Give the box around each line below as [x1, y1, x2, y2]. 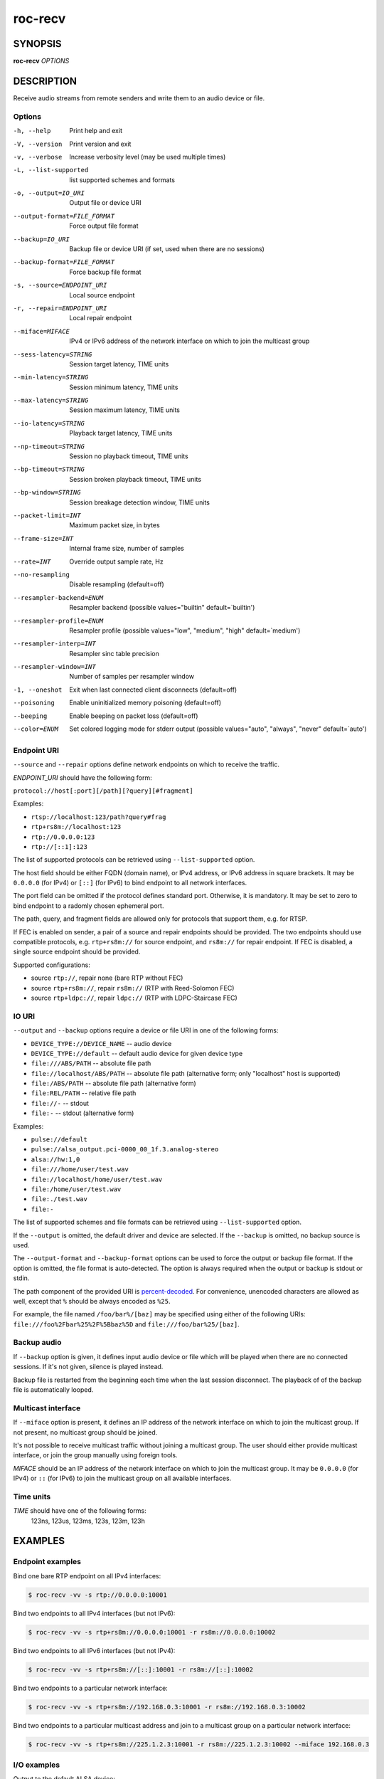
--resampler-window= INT [13, 662, 96, 671]
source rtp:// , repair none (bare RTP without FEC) [31, 973, 183, 982]
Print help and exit [69, 127, 122, 135]
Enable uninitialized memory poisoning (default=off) [69, 698, 222, 707]
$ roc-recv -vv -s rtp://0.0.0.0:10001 [28, 1590, 167, 1599]
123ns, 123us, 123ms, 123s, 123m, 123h [31, 1516, 146, 1525]
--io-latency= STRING [13, 419, 85, 427]
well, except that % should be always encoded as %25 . [13, 1297, 171, 1305]
